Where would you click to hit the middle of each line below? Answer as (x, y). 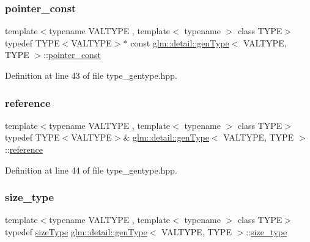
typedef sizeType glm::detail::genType (76, 232)
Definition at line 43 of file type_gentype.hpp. (91, 75)
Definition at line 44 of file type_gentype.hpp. (91, 170)
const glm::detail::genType (180, 42)
